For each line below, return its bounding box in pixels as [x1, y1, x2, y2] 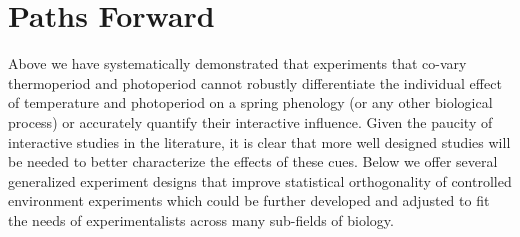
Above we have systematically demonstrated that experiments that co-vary [8, 53, 467, 74]
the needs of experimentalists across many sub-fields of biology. [8, 209, 394, 230]
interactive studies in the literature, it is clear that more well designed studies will [8, 131, 511, 152]
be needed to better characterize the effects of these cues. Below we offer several [8, 151, 498, 172]
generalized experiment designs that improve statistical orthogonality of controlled [8, 170, 512, 191]
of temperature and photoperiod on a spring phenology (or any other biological [8, 92, 493, 113]
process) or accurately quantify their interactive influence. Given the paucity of [8, 111, 493, 132]
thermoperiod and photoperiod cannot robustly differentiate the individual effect [8, 72, 502, 93]
